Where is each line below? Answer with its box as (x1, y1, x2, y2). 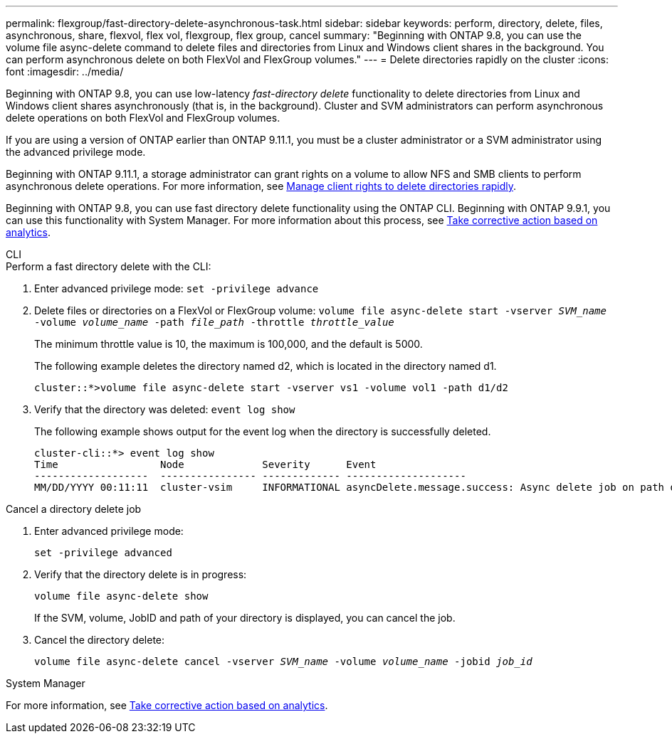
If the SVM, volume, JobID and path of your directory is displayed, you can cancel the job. (34, 612, 456, 624)
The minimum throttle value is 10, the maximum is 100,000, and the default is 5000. (34, 338, 423, 350)
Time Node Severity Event (34, 459, 377, 470)
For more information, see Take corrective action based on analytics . (6, 699, 328, 711)
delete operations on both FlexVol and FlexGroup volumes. (6, 112, 280, 124)
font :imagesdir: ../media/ (6, 65, 124, 78)
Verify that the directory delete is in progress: (34, 568, 247, 580)
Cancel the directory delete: (34, 634, 165, 646)
